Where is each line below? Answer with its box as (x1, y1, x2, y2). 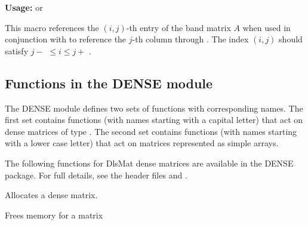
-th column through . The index (132, 33, 249, 45)
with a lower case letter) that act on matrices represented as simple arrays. (5, 137, 279, 149)
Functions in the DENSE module (5, 73, 213, 92)
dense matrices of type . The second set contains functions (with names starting (5, 125, 297, 137)
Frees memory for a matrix (5, 208, 103, 221)
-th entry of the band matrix (126, 21, 231, 33)
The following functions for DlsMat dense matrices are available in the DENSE (5, 156, 294, 169)
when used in (242, 21, 291, 33)
